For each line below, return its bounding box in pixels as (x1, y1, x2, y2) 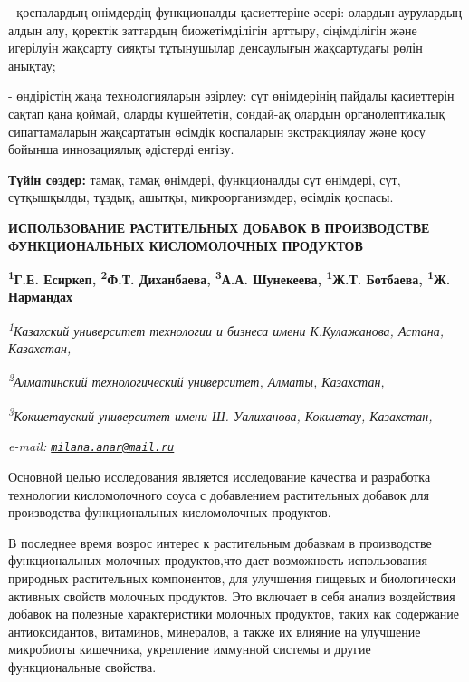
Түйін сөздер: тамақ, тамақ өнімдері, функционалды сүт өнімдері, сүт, (8, 169, 401, 188)
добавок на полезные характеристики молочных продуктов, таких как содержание (8, 604, 460, 623)
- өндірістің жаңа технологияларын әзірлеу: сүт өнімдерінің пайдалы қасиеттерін (8, 86, 455, 105)
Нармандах (8, 287, 73, 306)
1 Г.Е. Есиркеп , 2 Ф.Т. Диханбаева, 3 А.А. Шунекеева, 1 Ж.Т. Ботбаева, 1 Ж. (8, 267, 451, 288)
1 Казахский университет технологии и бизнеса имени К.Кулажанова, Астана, (8, 318, 445, 340)
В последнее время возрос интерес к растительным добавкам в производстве (8, 533, 432, 552)
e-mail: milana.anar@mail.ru (8, 437, 175, 456)
